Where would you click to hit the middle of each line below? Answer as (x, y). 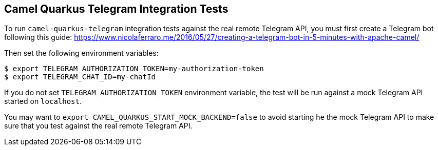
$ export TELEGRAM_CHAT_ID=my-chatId (80, 77)
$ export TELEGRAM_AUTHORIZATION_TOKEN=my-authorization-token (134, 69)
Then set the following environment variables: (81, 53)
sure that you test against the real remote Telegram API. (98, 126)
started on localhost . (43, 101)
